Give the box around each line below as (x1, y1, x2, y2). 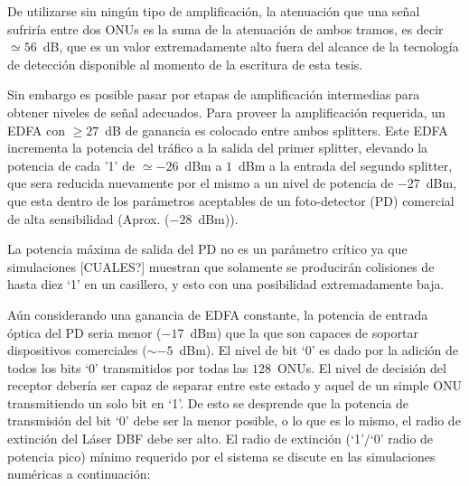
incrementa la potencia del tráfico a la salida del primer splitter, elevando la (7, 138, 428, 157)
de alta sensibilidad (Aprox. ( (7, 209, 170, 228)
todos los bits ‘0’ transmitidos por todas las (7, 358, 249, 377)
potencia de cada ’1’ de (7, 155, 136, 174)
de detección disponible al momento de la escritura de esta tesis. (7, 54, 363, 73)
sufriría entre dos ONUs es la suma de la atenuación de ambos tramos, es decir (7, 19, 444, 38)
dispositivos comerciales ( (7, 341, 147, 360)
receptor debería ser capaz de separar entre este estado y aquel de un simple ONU (7, 376, 463, 395)
